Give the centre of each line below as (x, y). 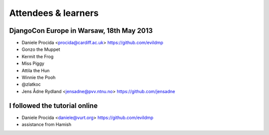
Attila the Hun (36, 70)
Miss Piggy (33, 64)
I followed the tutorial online (54, 105)
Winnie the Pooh (39, 78)
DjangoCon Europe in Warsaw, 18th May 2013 (81, 31)
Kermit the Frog (38, 56)
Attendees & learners (54, 13)
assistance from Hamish (47, 125)
